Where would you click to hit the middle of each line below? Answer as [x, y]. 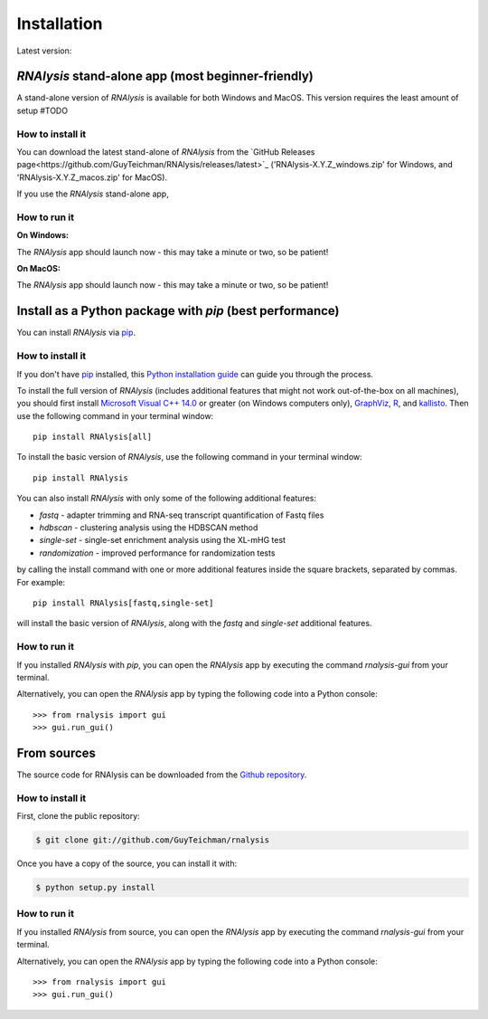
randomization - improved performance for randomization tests [157, 553]
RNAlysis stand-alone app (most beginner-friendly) [165, 76]
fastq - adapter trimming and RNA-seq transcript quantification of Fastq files [182, 515]
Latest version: [44, 51]
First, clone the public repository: [78, 816]
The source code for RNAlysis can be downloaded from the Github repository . [162, 775]
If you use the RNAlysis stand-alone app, [93, 194]
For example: [41, 582]
